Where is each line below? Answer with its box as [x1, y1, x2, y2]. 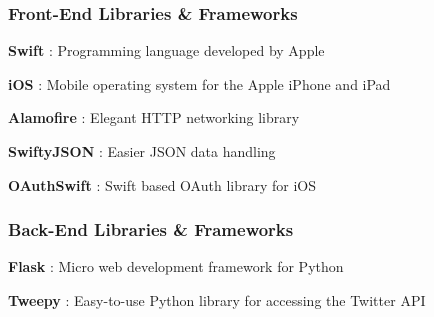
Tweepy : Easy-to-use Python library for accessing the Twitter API [8, 290, 426, 310]
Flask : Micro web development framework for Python [8, 256, 344, 277]
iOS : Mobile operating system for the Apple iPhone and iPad [8, 73, 391, 94]
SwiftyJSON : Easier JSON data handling [8, 141, 276, 161]
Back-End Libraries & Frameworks [8, 217, 294, 242]
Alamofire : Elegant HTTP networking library [8, 107, 300, 128]
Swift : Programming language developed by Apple [8, 40, 325, 61]
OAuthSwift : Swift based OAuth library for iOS [8, 174, 316, 195]
